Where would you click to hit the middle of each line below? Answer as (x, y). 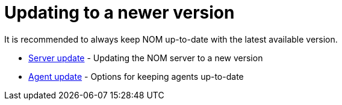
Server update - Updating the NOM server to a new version (146, 58)
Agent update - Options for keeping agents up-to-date (136, 76)
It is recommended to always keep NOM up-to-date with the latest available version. (171, 39)
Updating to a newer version (120, 13)
